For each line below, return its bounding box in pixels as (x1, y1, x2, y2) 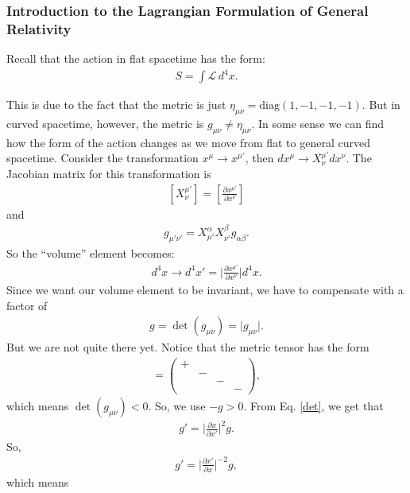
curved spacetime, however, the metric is (6, 115, 204, 132)
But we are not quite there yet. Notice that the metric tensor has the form (6, 339, 369, 355)
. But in (362, 96, 400, 113)
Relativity (6, 18, 72, 38)
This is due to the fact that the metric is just (6, 96, 226, 113)
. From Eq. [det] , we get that (243, 397, 384, 413)
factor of (6, 297, 48, 313)
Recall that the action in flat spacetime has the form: (6, 50, 265, 67)
